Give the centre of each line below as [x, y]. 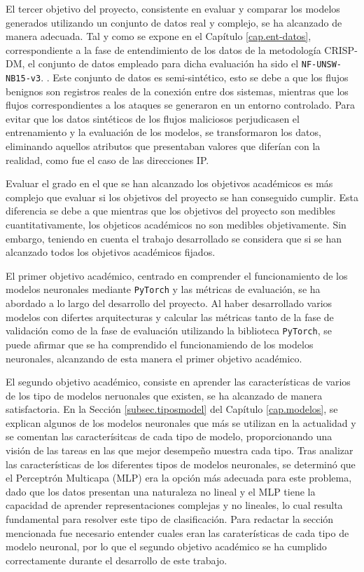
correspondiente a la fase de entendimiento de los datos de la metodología [163, 49]
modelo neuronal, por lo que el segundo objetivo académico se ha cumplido [166, 546]
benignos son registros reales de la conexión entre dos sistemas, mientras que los [177, 91]
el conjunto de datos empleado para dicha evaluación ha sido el [163, 63]
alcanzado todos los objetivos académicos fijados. [111, 252]
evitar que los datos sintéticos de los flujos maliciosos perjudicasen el [153, 118]
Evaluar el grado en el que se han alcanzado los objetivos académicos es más [169, 183]
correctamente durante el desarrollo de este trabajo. [117, 560]
